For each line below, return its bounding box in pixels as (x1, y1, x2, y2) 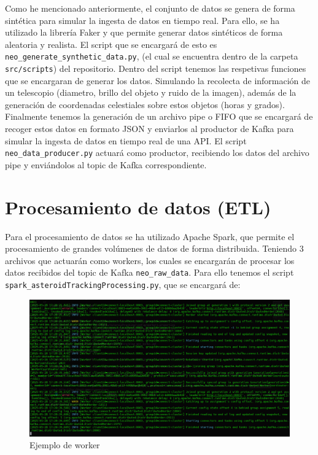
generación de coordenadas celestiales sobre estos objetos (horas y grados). (5, 98, 285, 111)
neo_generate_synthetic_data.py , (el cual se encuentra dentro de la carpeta (5, 50, 298, 63)
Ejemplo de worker (29, 438, 100, 451)
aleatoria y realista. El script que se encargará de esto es (5, 37, 217, 50)
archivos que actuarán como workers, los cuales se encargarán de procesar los (5, 254, 295, 266)
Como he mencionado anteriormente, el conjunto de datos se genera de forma (5, 2, 295, 14)
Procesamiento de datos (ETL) (5, 194, 271, 219)
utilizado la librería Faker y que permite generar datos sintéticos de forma (5, 26, 283, 39)
